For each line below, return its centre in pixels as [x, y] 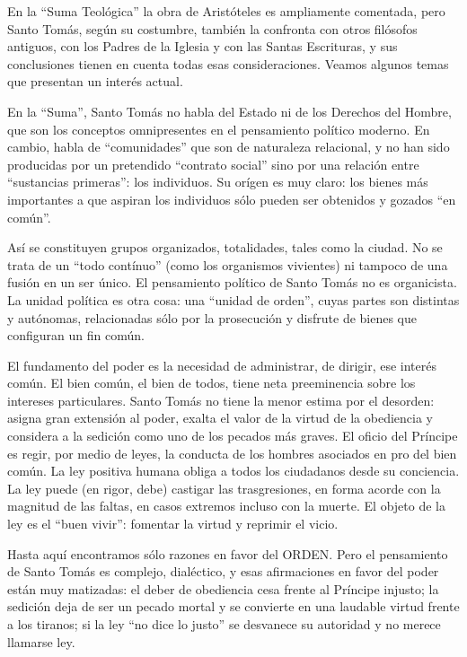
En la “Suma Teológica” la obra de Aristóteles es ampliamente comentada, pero [226, 11]
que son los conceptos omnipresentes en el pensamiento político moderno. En [219, 129]
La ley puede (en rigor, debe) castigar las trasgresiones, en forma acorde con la [224, 488]
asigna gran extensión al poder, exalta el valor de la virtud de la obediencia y [220, 418]
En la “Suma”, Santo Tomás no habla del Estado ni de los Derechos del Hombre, [229, 111]
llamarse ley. [41, 641]
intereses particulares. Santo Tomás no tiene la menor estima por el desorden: [221, 400]
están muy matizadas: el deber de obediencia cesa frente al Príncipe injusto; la [223, 588]
